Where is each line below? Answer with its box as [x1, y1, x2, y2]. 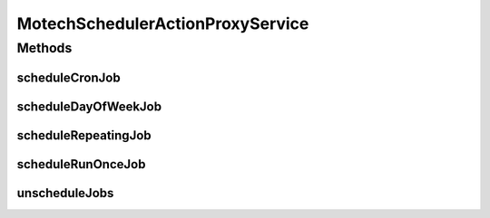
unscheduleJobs [16, 185, 114, 201]
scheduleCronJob [16, 70, 122, 85]
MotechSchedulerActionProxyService [16, 14, 309, 33]
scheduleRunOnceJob [16, 156, 146, 172]
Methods [16, 40, 73, 56]
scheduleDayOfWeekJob [16, 99, 162, 114]
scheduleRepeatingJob [16, 128, 152, 143]
